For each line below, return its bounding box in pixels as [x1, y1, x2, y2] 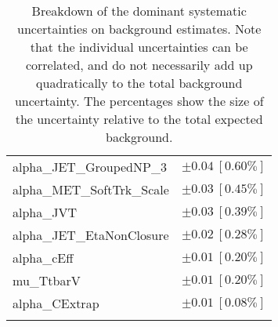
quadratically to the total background [36, 74, 243, 92]
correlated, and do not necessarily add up [25, 56, 253, 74]
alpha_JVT [13, 203, 78, 221]
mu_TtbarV [13, 271, 81, 289]
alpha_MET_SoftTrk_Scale [13, 180, 169, 198]
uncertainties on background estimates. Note [16, 20, 262, 38]
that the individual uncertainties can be [30, 38, 248, 56]
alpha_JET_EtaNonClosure [13, 226, 169, 244]
